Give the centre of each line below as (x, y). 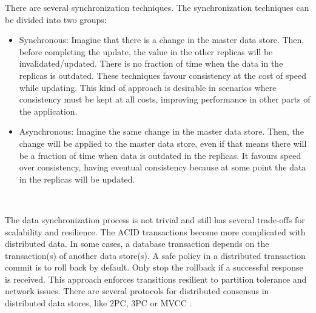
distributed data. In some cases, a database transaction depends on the (137, 244)
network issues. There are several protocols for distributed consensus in (137, 291)
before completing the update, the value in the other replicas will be (146, 51)
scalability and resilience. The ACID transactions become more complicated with (155, 231)
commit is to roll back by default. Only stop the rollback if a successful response (154, 267)
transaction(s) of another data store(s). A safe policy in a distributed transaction (155, 255)
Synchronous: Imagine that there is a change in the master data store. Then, (162, 40)
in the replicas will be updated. (77, 179)
